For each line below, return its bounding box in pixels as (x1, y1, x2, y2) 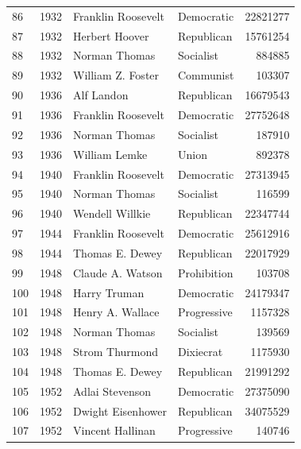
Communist (177, 67, 234, 83)
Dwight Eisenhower (73, 402, 167, 419)
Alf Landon (73, 87, 129, 103)
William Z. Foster (73, 67, 160, 83)
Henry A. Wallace (73, 304, 160, 320)
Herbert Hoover (73, 27, 149, 44)
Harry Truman (73, 284, 145, 300)
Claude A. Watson (73, 264, 163, 281)
